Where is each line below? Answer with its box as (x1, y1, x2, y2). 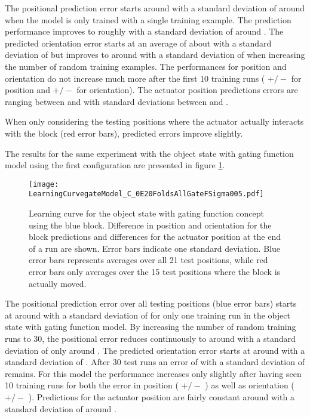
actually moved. (29, 277, 87, 289)
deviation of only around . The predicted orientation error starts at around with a (5, 344, 305, 356)
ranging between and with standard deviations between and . (5, 95, 228, 107)
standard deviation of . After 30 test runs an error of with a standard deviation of (5, 356, 305, 368)
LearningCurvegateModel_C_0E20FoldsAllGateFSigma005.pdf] (29, 190, 264, 199)
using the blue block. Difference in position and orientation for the (29, 218, 272, 231)
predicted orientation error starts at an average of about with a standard (5, 36, 272, 49)
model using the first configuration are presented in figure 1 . (5, 159, 225, 171)
